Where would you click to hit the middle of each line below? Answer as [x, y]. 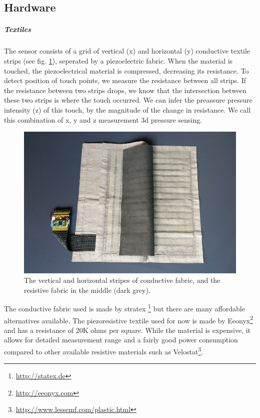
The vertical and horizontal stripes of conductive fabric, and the [122, 280]
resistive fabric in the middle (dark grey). [87, 290]
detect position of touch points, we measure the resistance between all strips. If [125, 80]
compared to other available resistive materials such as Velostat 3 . [104, 351]
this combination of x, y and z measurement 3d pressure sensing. [103, 119]
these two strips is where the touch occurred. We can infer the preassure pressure [128, 100]
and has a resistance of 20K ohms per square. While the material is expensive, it [127, 330]
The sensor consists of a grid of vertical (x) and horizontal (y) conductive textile [127, 51]
